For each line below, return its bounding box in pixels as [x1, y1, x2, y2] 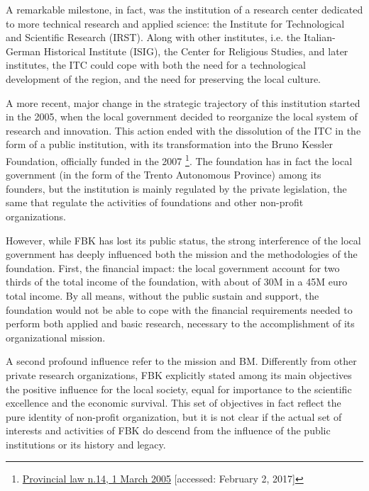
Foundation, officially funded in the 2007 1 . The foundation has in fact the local [6, 151, 353, 168]
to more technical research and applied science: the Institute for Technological [6, 16, 345, 30]
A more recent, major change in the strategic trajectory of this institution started [6, 95, 360, 110]
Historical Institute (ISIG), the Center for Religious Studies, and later [43, 43, 348, 58]
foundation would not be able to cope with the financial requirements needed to [6, 302, 353, 317]
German [6, 43, 41, 58]
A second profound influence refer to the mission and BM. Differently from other [6, 354, 357, 368]
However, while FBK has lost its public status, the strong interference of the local [6, 232, 361, 247]
